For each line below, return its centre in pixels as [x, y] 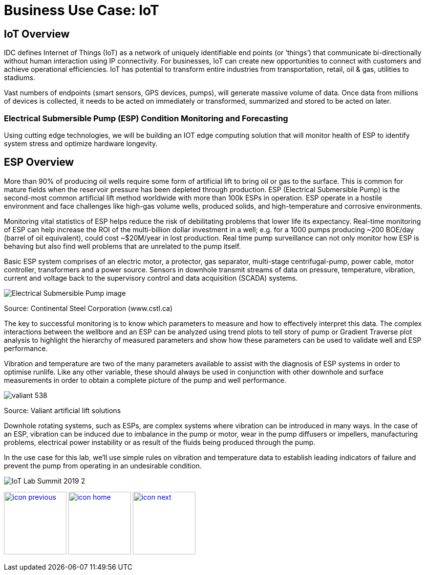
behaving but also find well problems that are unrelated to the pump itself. [123, 246]
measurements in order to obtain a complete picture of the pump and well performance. [145, 380]
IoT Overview [37, 34]
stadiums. [20, 78]
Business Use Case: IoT [82, 10]
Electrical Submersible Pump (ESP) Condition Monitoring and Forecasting [146, 118]
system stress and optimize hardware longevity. [81, 143]
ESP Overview [39, 162]
